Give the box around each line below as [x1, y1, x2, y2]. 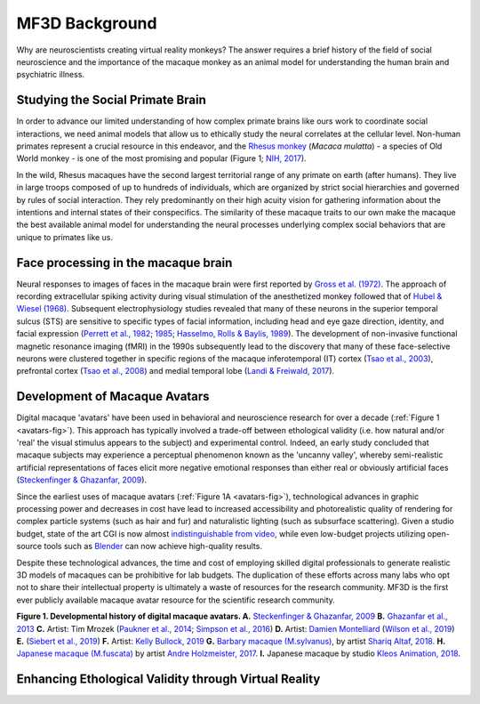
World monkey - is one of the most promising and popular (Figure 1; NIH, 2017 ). [16, 153, 307, 164]
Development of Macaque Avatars [16, 389, 210, 404]
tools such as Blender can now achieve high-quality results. [44, 541, 262, 552]
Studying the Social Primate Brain [16, 93, 206, 108]
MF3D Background [16, 13, 157, 33]
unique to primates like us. [16, 231, 114, 242]
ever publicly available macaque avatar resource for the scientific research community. [16, 595, 335, 605]
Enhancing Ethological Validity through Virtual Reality [16, 672, 321, 687]
